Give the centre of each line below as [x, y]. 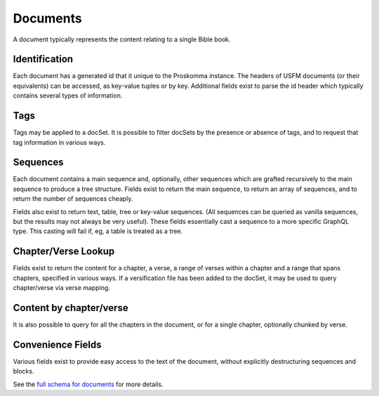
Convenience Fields [57, 344]
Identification [43, 59]
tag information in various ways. [59, 142]
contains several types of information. [68, 95]
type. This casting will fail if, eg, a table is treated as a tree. [98, 231]
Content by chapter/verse [71, 308]
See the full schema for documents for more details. [88, 384]
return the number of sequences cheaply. [73, 199]
